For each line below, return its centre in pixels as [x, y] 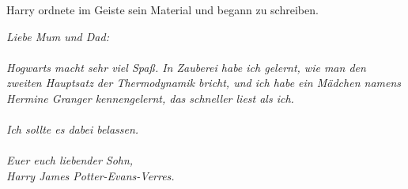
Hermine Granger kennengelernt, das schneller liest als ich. [150, 98]
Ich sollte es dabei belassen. [73, 129]
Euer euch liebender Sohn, [70, 160]
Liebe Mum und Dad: [58, 36]
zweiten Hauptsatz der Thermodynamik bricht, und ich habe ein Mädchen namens [204, 83]
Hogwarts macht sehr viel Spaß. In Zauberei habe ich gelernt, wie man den [186, 67]
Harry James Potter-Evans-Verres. [91, 175]
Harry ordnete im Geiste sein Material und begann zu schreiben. [162, 9]
